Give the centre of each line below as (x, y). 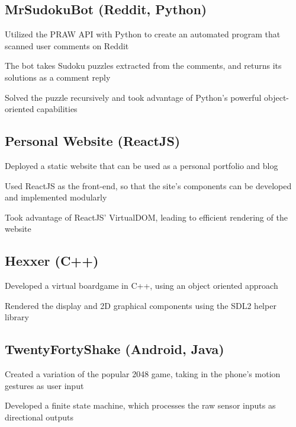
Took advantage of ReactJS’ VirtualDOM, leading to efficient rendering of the (146, 217)
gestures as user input (44, 385)
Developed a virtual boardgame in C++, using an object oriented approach (141, 286)
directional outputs (39, 417)
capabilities (57, 109)
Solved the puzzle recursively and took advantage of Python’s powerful (133, 97)
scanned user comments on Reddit (67, 45)
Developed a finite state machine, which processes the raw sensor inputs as (140, 405)
